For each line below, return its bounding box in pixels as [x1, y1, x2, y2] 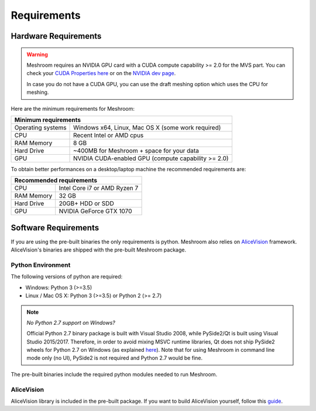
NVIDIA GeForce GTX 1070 [59, 207, 132, 215]
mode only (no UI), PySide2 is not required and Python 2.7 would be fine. [26, 355, 203, 362]
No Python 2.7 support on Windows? [26, 319, 115, 326]
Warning [26, 50, 48, 58]
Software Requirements [11, 223, 99, 233]
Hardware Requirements [11, 31, 102, 41]
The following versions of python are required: [11, 273, 123, 280]
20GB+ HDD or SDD [59, 199, 114, 208]
